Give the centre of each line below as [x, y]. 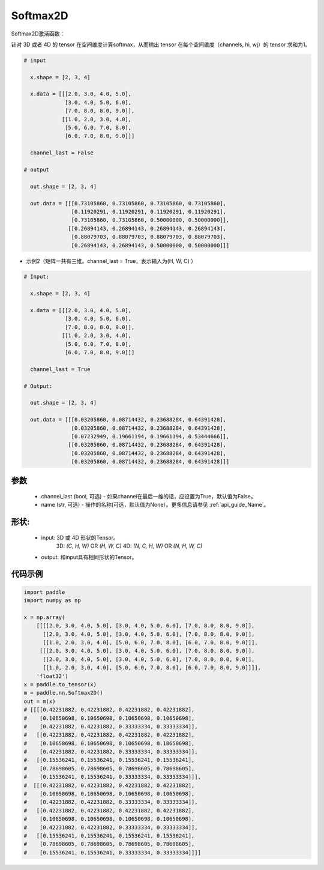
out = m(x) [40, 701]
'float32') [52, 676]
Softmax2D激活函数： [38, 34]
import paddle [44, 592]
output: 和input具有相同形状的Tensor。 [89, 557]
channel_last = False [62, 153]
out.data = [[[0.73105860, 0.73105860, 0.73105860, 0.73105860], [128, 203]
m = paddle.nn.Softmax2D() [63, 693]
